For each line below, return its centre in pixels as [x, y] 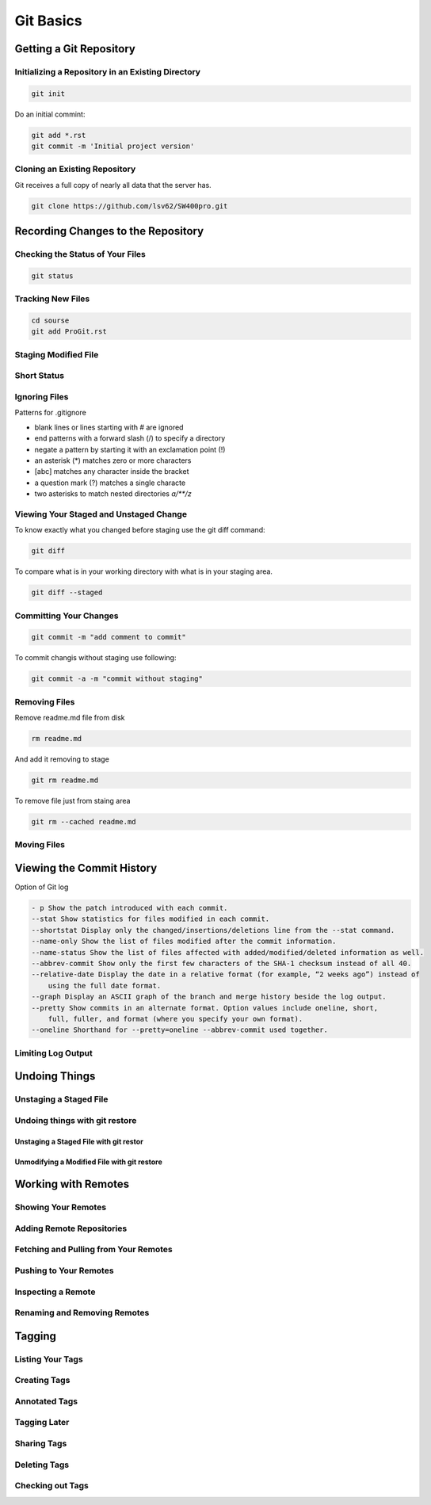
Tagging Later [42, 1423]
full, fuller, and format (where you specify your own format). [175, 1019]
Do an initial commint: [50, 114]
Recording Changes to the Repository [109, 231]
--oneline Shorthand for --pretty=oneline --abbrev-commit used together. [180, 1030]
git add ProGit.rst [69, 332]
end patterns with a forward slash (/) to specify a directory [130, 438]
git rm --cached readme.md [84, 821]
